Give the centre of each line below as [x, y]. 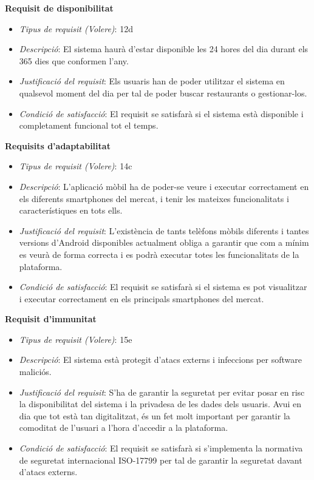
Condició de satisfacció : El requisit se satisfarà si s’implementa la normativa [161, 448]
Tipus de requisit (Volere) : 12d [76, 28]
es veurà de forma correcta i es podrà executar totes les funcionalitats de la [159, 254]
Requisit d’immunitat [51, 319]
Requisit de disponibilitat [59, 8]
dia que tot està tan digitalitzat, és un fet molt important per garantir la [155, 415]
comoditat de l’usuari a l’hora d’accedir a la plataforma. [124, 428]
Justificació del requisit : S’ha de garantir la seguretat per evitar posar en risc [162, 392]
